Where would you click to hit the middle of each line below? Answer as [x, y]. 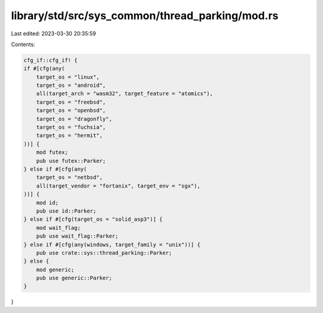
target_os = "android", [71, 86]
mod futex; [52, 152]
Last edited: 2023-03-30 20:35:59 [54, 34]
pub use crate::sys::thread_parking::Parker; [104, 253]
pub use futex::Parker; [71, 161]
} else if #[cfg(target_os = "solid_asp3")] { [93, 219]
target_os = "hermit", [69, 136]
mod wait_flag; [58, 228]
